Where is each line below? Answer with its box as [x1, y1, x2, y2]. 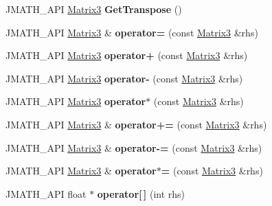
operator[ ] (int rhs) [97, 186, 185, 201]
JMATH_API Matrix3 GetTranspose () [5, 2, 182, 16]
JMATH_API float [5, 186, 87, 201]
